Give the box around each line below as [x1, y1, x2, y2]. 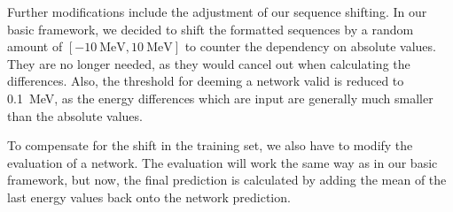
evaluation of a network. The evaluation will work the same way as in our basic [7, 153, 438, 171]
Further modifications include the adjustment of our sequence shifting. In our [7, 3, 427, 20]
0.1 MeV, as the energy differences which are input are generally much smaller [7, 88, 433, 107]
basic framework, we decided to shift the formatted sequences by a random [7, 19, 414, 38]
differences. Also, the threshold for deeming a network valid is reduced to [7, 72, 404, 90]
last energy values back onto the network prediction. [7, 187, 291, 206]
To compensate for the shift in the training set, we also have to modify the [7, 136, 413, 155]
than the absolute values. [7, 106, 143, 125]
